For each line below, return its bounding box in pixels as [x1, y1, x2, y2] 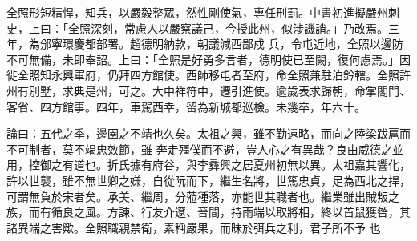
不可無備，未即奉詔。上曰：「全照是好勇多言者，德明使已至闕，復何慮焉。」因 [6, 50, 411, 67]
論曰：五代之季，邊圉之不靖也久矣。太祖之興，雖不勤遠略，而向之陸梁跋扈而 [6, 125, 411, 142]
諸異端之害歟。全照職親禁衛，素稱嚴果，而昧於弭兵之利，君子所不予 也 [6, 219, 381, 235]
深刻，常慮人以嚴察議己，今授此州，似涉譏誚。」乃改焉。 [90, 19, 388, 36]
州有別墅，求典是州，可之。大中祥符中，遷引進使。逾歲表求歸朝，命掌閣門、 [6, 82, 411, 98]
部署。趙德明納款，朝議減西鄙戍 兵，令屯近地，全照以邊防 [95, 35, 403, 52]
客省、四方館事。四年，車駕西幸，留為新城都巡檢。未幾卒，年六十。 [6, 98, 366, 114]
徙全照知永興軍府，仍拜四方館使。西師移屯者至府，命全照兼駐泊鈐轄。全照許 [6, 66, 411, 83]
